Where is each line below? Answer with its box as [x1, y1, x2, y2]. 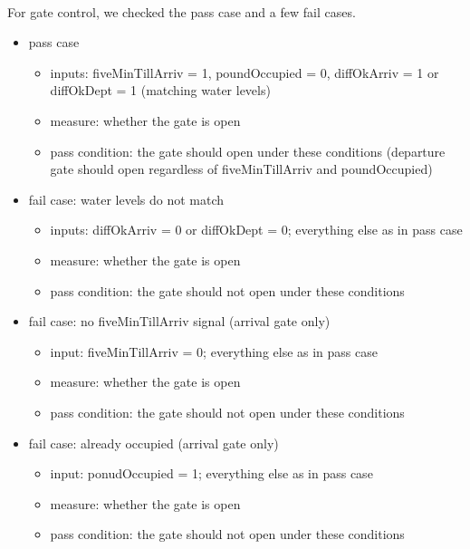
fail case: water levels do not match [28, 189, 225, 208]
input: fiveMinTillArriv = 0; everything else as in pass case [50, 342, 378, 361]
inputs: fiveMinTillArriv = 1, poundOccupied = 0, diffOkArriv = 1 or [50, 63, 439, 82]
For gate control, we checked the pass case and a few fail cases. [7, 2, 356, 21]
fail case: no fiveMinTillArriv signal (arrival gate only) [28, 312, 331, 331]
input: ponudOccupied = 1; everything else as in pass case [50, 464, 373, 483]
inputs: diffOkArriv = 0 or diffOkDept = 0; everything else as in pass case [50, 220, 463, 239]
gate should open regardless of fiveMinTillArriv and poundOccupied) [50, 159, 433, 178]
